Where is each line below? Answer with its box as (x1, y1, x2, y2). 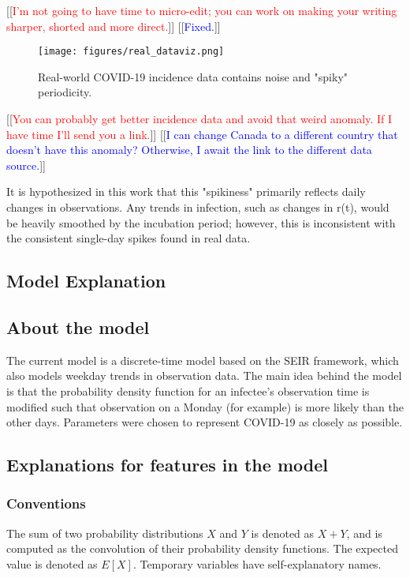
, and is (346, 524, 382, 541)
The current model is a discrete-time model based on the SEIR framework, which (6, 351, 399, 368)
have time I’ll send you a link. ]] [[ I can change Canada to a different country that (6, 126, 398, 142)
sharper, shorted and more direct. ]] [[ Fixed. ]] (6, 17, 221, 34)
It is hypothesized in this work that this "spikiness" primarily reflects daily (6, 183, 366, 200)
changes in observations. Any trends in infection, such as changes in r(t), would (6, 199, 389, 215)
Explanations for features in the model (6, 452, 328, 477)
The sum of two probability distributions (6, 524, 203, 541)
